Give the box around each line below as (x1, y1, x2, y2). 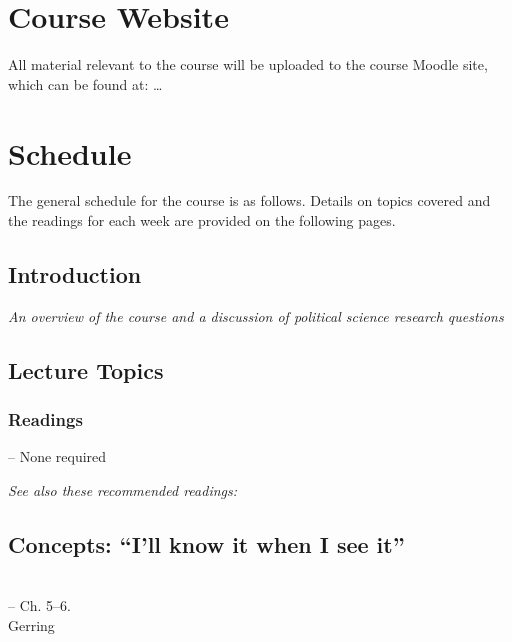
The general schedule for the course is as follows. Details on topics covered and (8, 190, 491, 211)
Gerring (8, 615, 55, 635)
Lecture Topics (8, 354, 164, 385)
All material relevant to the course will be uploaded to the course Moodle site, (8, 54, 488, 75)
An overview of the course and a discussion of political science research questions (8, 305, 504, 326)
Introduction (8, 259, 142, 290)
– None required (8, 446, 107, 467)
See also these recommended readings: (8, 480, 238, 501)
